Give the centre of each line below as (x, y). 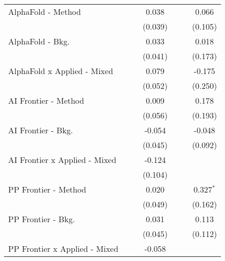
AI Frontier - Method (46, 100)
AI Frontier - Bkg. (41, 130)
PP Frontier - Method (47, 189)
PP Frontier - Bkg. (42, 219)
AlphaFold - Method (45, 11)
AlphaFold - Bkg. (39, 41)
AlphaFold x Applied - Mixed (61, 71)
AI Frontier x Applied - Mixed (62, 160)
